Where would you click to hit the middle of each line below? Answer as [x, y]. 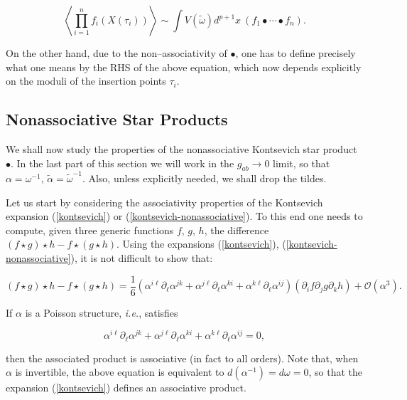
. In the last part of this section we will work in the [123, 163]
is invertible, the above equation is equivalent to [120, 372]
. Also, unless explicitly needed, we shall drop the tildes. [204, 178]
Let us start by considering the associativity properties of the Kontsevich [164, 202]
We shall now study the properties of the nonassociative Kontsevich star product [181, 148]
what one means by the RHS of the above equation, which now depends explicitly [184, 67]
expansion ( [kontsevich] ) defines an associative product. [126, 388]
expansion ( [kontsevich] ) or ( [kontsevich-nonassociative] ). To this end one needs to [184, 216]
